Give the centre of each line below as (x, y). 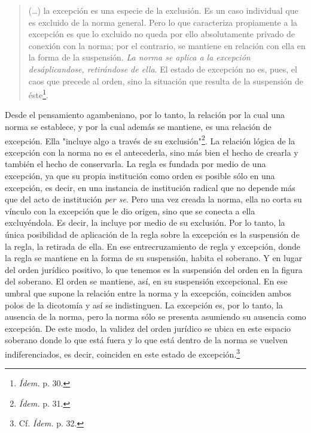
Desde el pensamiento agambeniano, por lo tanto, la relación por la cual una (145, 115)
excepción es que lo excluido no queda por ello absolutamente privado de (161, 34)
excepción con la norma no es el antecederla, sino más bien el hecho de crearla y (152, 152)
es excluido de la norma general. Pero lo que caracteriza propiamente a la (163, 22)
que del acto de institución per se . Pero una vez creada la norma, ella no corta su (153, 199)
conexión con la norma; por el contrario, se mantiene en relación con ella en (167, 45)
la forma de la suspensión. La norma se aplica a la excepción (139, 57)
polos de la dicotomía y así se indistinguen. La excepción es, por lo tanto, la (144, 305)
